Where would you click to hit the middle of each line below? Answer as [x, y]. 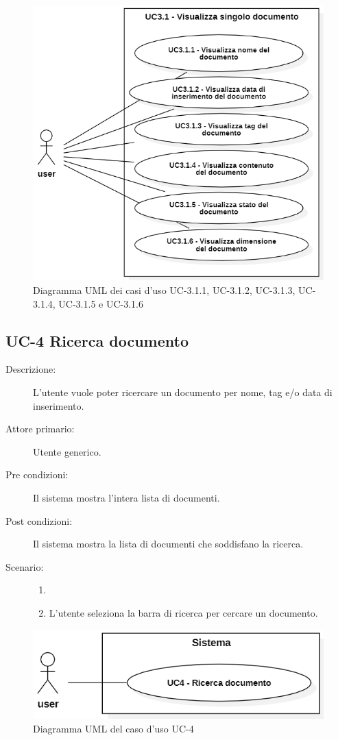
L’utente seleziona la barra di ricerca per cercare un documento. [183, 612]
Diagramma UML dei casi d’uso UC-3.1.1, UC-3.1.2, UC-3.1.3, [164, 289]
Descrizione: [31, 369]
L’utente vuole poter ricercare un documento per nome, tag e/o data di [183, 392]
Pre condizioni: [37, 474]
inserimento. [59, 405]
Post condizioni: [39, 520]
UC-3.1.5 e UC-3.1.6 [101, 303]
